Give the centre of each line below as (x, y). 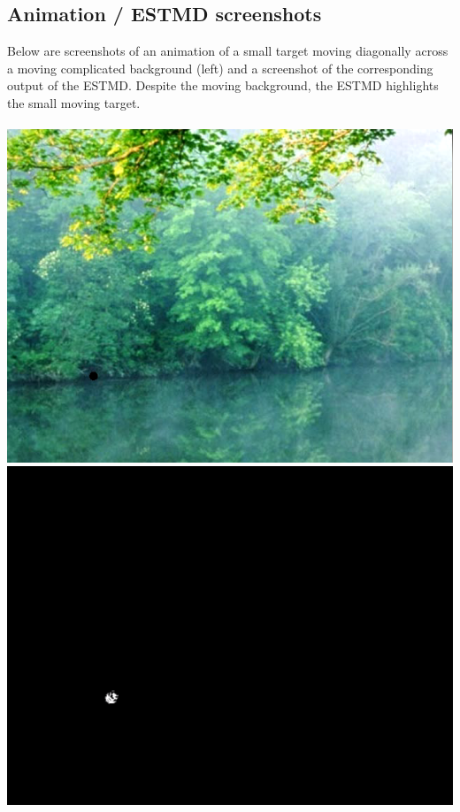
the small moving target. (74, 102)
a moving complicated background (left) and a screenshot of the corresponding (220, 68)
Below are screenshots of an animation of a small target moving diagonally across (228, 51)
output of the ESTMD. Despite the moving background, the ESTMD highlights (223, 85)
